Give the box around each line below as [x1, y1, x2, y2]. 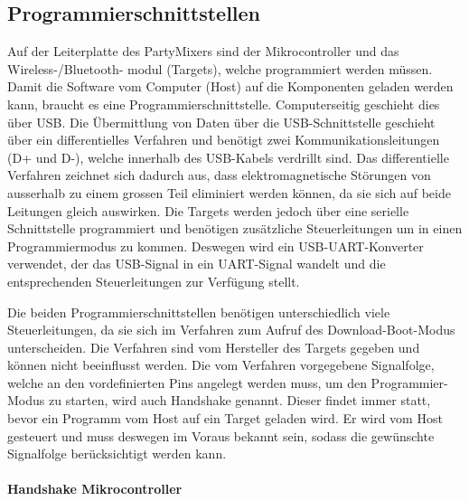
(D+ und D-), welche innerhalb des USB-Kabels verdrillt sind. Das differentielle [7, 147, 449, 166]
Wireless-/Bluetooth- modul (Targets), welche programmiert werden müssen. [7, 59, 433, 78]
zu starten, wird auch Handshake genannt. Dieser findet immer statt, [48, 391, 431, 410]
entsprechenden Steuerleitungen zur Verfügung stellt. [7, 271, 300, 290]
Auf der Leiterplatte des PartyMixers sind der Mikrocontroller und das [7, 42, 399, 61]
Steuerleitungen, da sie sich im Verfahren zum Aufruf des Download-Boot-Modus [7, 320, 455, 339]
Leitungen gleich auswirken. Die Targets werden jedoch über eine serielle [7, 201, 409, 220]
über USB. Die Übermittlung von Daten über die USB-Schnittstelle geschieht [7, 112, 436, 131]
